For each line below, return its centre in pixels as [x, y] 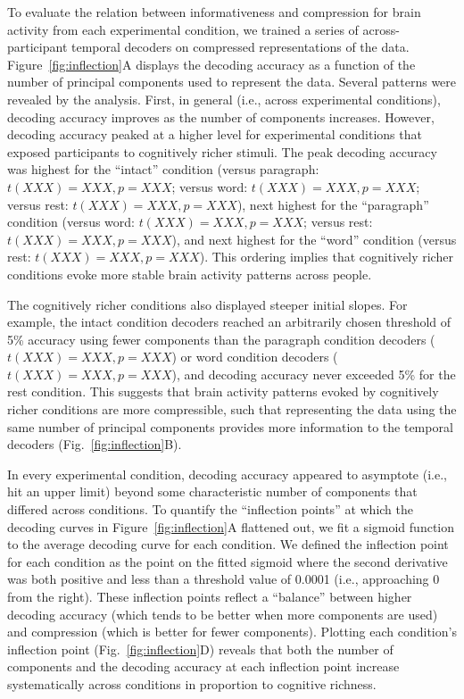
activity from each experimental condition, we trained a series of [183, 29]
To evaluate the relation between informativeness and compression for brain [214, 12]
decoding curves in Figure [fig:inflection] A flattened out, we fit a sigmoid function [231, 526]
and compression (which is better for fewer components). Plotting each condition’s [232, 632]
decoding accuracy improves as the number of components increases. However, [221, 116]
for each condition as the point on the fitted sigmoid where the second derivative [228, 561]
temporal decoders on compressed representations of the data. [240, 47]
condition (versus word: [71, 222]
